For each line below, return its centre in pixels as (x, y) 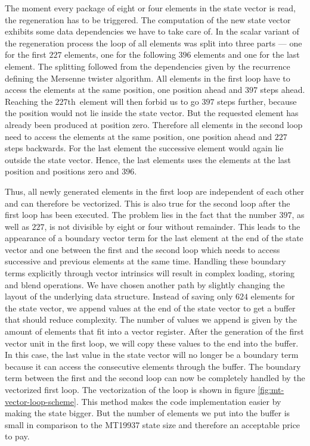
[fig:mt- (271, 389)
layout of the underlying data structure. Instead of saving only (119, 296)
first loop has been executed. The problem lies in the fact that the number (141, 215)
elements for (273, 296)
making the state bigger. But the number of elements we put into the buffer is (148, 413)
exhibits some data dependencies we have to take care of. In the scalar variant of (152, 31)
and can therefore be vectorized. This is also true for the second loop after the (148, 203)
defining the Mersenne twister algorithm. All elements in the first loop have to (148, 78)
